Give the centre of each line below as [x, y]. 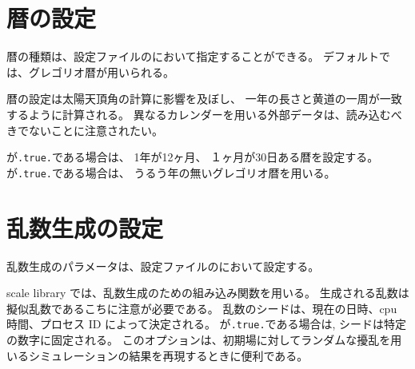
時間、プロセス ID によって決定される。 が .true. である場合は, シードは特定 [206, 324]
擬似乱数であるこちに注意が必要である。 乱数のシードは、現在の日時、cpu [202, 308]
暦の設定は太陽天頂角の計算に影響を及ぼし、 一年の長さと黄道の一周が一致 [204, 99]
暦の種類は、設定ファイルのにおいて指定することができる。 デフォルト [193, 56]
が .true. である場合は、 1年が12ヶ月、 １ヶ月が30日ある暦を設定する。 [193, 157]
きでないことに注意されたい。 [85, 130]
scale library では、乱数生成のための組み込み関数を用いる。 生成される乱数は [208, 293]
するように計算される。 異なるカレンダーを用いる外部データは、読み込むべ [204, 114]
